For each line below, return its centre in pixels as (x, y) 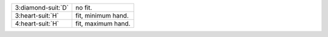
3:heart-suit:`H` (37, 15)
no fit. (84, 8)
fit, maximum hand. (103, 23)
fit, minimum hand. (102, 15)
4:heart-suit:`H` (37, 23)
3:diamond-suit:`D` (42, 8)
